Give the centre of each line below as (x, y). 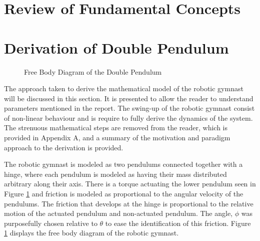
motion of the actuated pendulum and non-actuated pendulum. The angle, (118, 213)
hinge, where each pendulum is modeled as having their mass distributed (115, 174)
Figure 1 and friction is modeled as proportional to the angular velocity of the (124, 194)
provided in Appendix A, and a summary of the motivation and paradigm (117, 138)
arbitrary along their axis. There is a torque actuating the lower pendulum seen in (130, 184)
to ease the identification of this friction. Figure (178, 223)
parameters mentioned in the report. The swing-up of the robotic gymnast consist (129, 108)
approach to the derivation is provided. (64, 147)
